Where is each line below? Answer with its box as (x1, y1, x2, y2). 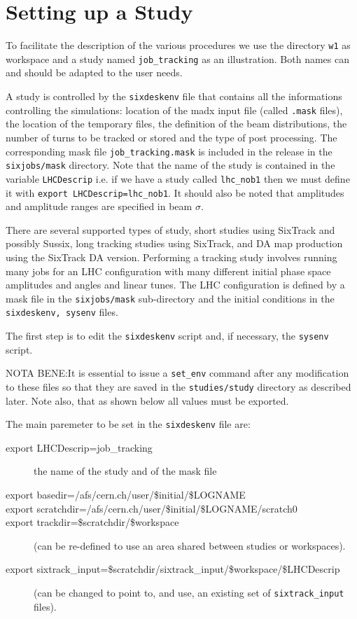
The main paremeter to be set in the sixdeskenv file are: (6, 417, 251, 431)
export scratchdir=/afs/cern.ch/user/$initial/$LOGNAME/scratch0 (6, 501, 297, 515)
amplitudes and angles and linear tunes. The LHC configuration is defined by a (6, 277, 345, 292)
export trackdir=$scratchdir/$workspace (6, 515, 179, 529)
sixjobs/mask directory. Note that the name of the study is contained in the (6, 158, 335, 172)
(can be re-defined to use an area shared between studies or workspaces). (34, 538, 346, 552)
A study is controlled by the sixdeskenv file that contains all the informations (6, 89, 342, 104)
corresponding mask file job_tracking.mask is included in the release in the (6, 144, 332, 158)
